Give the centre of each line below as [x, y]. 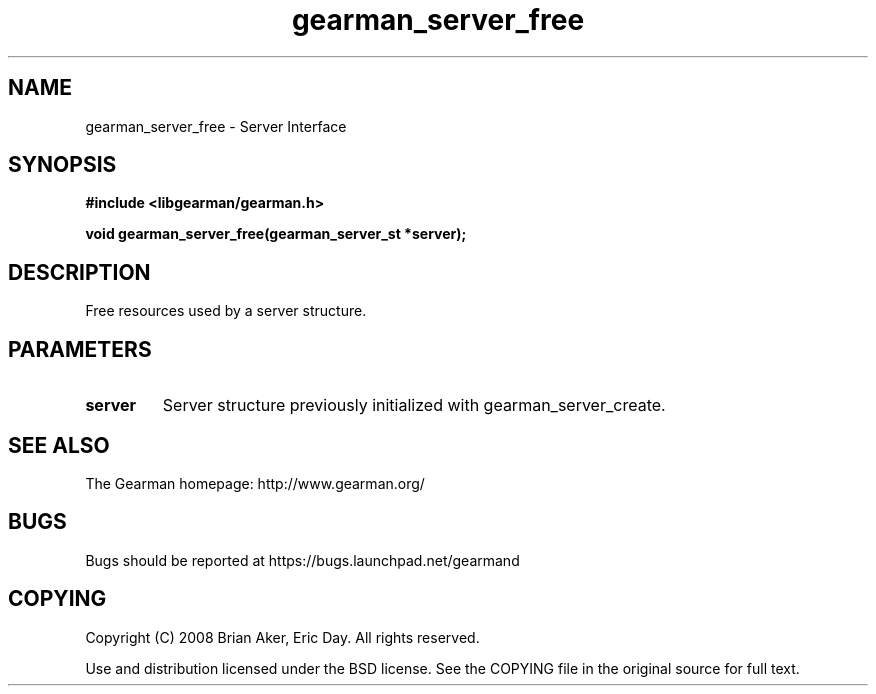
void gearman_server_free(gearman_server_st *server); [276, 234]
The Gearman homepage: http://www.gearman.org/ [255, 483]
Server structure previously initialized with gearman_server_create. [414, 405]
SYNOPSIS [62, 165]
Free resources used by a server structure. [226, 311]
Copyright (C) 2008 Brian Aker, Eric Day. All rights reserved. [282, 637]
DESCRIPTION [79, 272]
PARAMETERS [80, 349]
